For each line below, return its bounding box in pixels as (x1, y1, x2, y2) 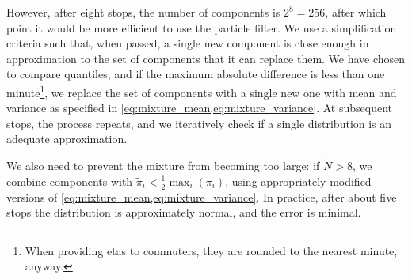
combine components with (6, 172, 133, 189)
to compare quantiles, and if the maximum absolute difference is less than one (6, 66, 385, 82)
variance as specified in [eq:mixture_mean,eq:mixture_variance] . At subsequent (6, 100, 392, 116)
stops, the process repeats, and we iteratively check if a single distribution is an (6, 115, 392, 131)
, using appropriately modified (225, 172, 372, 189)
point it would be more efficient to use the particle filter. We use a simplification (6, 19, 397, 36)
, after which (325, 4, 387, 20)
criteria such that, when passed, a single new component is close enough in (6, 35, 369, 51)
